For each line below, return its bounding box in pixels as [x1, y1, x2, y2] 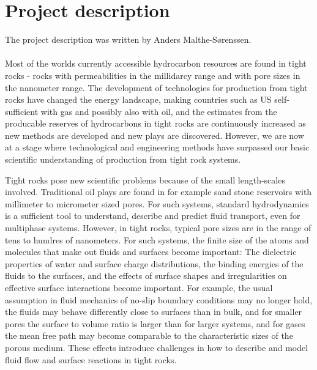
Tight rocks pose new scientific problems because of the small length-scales [5, 173, 285, 186]
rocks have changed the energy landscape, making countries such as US [5, 93, 272, 106]
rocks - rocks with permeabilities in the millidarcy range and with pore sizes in [5, 68, 300, 81]
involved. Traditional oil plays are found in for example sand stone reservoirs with [5, 185, 312, 198]
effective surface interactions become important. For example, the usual [5, 281, 273, 294]
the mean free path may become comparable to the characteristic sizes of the [5, 329, 293, 342]
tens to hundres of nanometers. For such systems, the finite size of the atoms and [5, 233, 309, 246]
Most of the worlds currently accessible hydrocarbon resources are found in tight [5, 57, 307, 70]
